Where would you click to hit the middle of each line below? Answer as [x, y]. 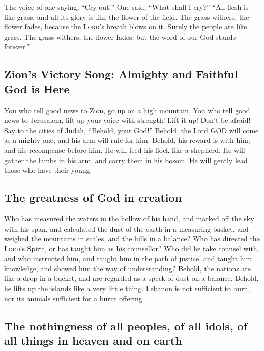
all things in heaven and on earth [93, 341]
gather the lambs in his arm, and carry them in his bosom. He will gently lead [126, 160]
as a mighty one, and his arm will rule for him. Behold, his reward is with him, [127, 140]
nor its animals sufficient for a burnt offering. [74, 298]
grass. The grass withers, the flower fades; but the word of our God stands [120, 36]
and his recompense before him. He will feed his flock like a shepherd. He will [125, 150]
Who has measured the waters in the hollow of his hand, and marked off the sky [129, 218]
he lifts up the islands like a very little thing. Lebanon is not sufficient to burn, [127, 288]
